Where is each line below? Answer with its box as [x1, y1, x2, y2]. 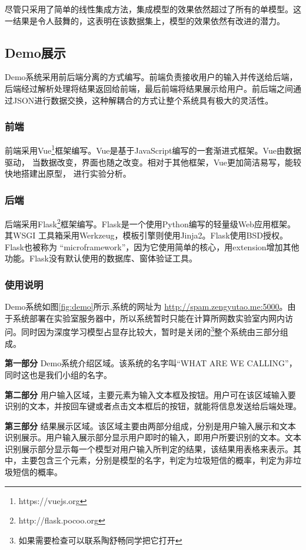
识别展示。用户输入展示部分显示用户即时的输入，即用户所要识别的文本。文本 [5, 431, 301, 443]
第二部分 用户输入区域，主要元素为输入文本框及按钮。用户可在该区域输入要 [5, 388, 296, 400]
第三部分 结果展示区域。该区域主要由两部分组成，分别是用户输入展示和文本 [5, 419, 296, 432]
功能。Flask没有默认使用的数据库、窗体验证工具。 [5, 252, 197, 264]
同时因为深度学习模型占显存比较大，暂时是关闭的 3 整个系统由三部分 [21, 324, 280, 338]
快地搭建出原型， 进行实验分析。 [5, 167, 131, 180]
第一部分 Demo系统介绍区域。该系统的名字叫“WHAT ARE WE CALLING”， [5, 357, 297, 369]
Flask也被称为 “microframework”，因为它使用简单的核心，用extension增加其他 [5, 240, 300, 253]
